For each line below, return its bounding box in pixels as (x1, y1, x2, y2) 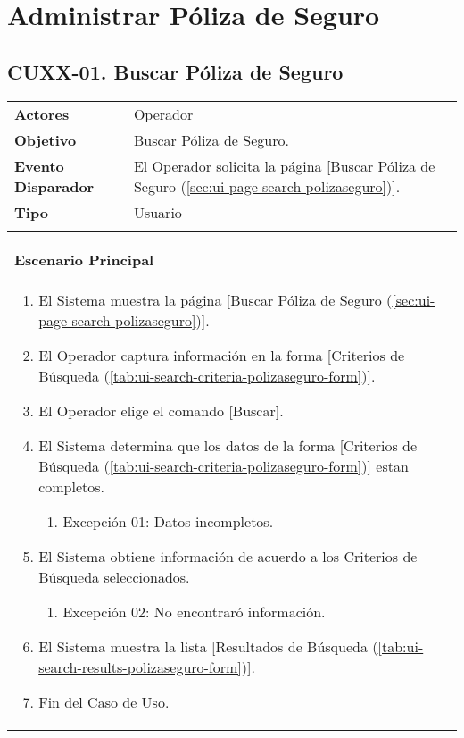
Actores (14, 103, 70, 124)
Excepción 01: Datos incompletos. (62, 510, 274, 532)
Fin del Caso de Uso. (38, 691, 170, 712)
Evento (14, 155, 64, 176)
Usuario (133, 201, 182, 222)
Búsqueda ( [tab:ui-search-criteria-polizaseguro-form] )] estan (38, 455, 409, 476)
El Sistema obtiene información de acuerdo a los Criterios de (38, 545, 418, 566)
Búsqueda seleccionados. (38, 566, 190, 587)
